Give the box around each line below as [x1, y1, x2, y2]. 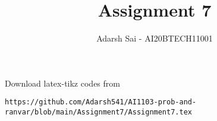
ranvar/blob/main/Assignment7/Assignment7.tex [5, 107, 192, 116]
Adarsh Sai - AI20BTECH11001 [96, 32, 213, 44]
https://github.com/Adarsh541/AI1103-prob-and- [5, 98, 197, 107]
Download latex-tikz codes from [5, 77, 120, 89]
